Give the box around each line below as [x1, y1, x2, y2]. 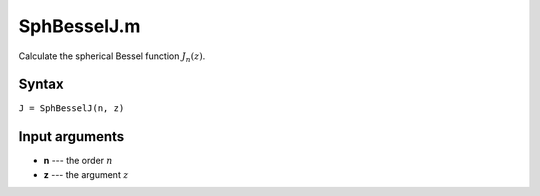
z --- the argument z [43, 168, 129, 180]
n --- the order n [43, 155, 114, 167]
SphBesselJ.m [18, 15, 141, 37]
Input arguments [18, 128, 125, 145]
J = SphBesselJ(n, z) [18, 103, 125, 114]
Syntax [18, 76, 64, 93]
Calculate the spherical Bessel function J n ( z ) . [18, 50, 206, 64]
